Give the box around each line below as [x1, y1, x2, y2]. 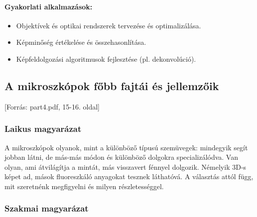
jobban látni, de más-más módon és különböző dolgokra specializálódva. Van [4, 152, 238, 162]
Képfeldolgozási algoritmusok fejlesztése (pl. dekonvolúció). [16, 53, 196, 64]
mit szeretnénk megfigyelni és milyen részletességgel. [4, 181, 164, 191]
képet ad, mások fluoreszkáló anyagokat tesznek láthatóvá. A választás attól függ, [4, 171, 254, 182]
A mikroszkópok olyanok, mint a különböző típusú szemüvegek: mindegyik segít [4, 142, 248, 152]
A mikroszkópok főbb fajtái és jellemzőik [4, 78, 219, 93]
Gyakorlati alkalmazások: [4, 1, 93, 11]
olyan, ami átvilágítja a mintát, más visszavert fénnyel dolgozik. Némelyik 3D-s [4, 161, 247, 172]
